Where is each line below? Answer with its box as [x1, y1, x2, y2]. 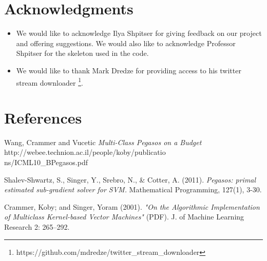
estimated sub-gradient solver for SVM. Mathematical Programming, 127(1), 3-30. [4, 184, 262, 195]
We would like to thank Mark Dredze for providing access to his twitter [16, 65, 241, 75]
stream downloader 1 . [16, 75, 83, 88]
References [4, 107, 82, 128]
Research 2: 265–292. [4, 222, 70, 232]
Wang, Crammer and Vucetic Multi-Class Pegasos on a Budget [4, 136, 202, 147]
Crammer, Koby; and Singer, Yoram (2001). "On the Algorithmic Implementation [4, 201, 260, 212]
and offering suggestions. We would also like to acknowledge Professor [16, 37, 236, 48]
